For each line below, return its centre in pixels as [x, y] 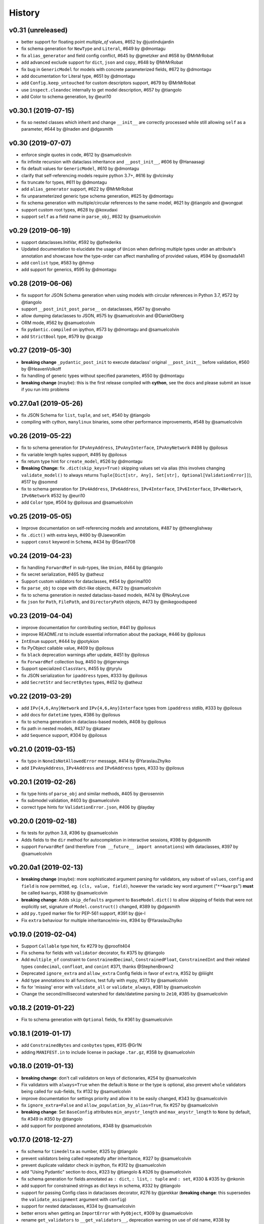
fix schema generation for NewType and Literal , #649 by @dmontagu [93, 48]
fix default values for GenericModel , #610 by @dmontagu [80, 168]
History [24, 13]
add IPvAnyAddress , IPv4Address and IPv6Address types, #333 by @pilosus [103, 768]
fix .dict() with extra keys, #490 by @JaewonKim [73, 535]
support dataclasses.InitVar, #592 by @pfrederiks [71, 242]
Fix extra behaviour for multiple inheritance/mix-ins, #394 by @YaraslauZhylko [102, 920]
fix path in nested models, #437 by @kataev [66, 729]
